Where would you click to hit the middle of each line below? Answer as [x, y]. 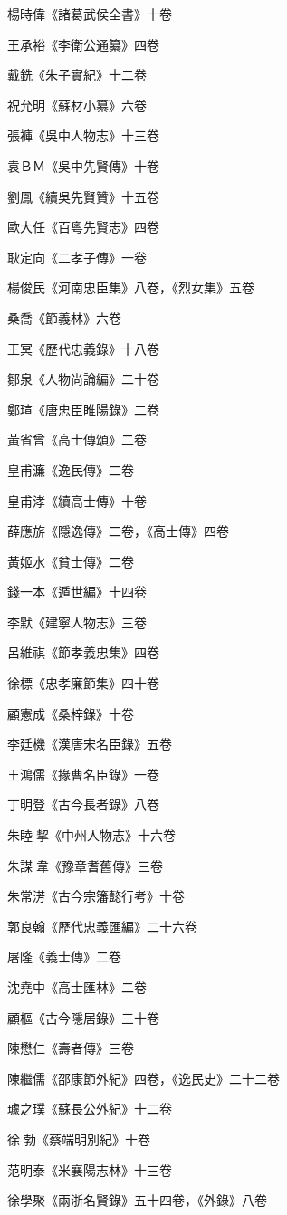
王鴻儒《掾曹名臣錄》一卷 [83, 774]
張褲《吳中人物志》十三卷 [83, 135]
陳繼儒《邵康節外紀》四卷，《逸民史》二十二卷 [143, 1078]
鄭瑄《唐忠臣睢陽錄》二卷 [83, 409]
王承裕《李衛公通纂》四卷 [83, 44]
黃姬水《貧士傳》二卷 [71, 561]
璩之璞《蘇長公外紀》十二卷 [90, 1109]
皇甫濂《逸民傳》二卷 [71, 469]
